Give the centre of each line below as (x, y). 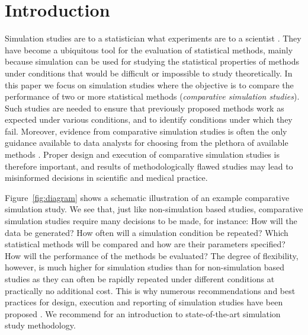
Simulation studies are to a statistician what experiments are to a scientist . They (153, 38)
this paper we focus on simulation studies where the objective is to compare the (149, 84)
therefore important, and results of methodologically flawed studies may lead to (149, 166)
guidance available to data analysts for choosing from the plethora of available (147, 143)
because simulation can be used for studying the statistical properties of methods (152, 61)
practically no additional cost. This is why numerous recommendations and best (150, 290)
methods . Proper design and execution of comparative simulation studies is (142, 154)
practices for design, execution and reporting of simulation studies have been (144, 302)
